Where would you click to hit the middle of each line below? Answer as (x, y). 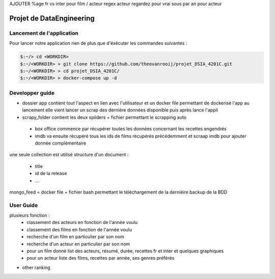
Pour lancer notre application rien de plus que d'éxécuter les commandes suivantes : (98, 43)
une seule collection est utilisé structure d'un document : (69, 155)
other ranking (36, 267)
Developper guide (32, 93)
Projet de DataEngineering (52, 18)
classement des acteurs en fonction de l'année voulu (82, 222)
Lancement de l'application (44, 33)
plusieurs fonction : (30, 215)
